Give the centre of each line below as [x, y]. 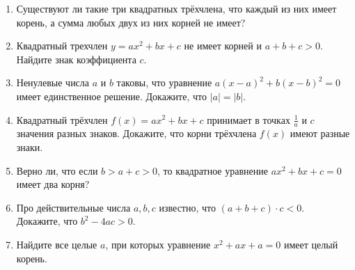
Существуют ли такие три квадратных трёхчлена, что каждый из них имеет [176, 8]
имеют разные [320, 133]
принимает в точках [248, 119]
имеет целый [311, 244]
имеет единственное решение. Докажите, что [111, 96]
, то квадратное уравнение [213, 170]
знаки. [30, 146]
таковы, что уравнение [164, 82]
